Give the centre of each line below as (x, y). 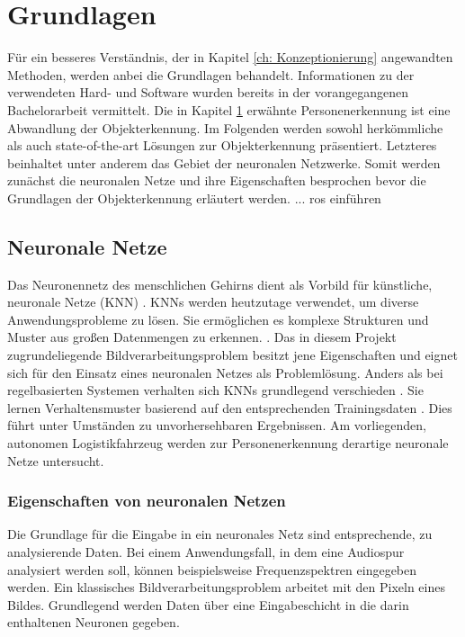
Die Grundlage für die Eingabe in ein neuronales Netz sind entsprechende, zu (220, 534)
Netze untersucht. (56, 460)
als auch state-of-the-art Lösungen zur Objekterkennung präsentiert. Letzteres (222, 145)
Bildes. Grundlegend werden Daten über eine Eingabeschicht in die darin (208, 604)
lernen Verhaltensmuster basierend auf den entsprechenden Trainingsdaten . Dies (230, 407)
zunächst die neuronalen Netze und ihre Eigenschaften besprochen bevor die (217, 180)
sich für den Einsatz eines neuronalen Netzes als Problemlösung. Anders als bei (225, 372)
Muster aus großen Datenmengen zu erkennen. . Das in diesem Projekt (202, 337)
